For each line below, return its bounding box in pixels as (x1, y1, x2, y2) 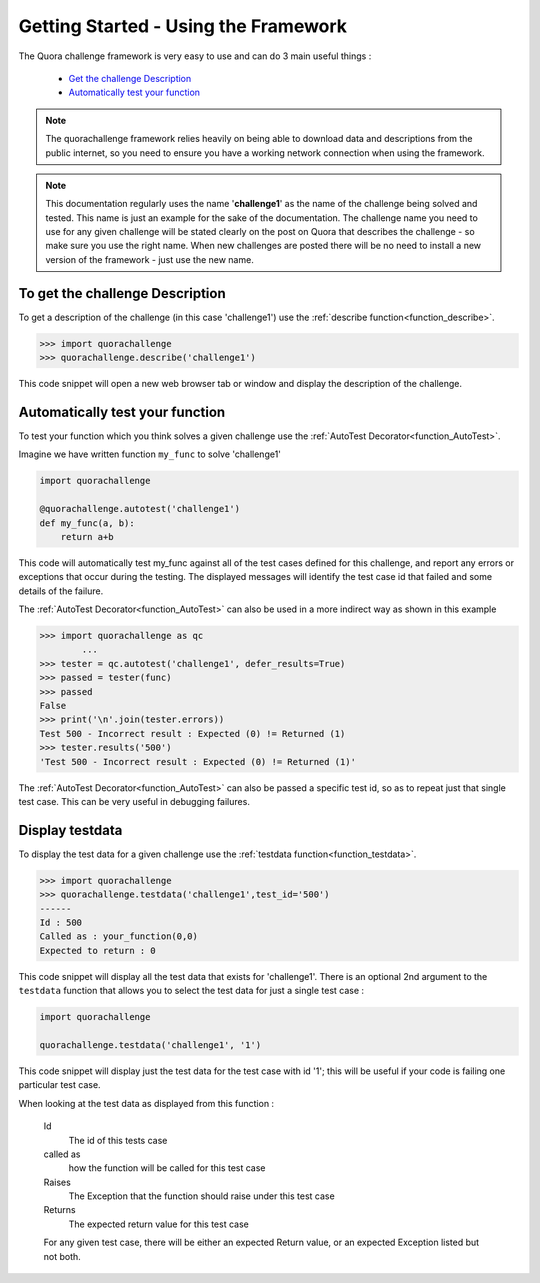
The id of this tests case (68, 1134, 168, 1146)
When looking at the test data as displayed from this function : (18, 1097, 275, 1109)
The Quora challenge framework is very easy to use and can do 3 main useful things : (18, 50, 372, 62)
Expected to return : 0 (39, 945, 157, 956)
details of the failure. (18, 585, 104, 597)
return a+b (60, 531, 114, 542)
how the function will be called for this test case (68, 1162, 266, 1174)
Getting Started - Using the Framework (18, 15, 348, 37)
